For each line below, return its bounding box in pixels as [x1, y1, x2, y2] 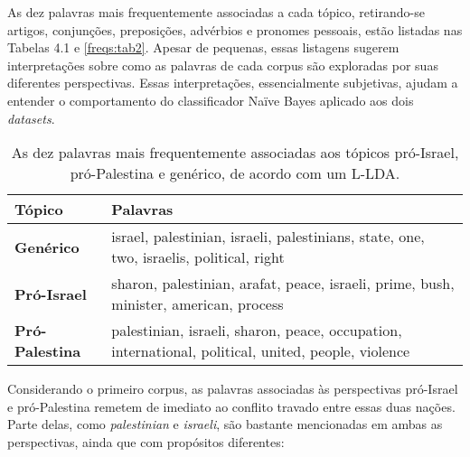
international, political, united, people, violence [111, 340, 410, 362]
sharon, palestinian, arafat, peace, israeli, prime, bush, [111, 273, 455, 294]
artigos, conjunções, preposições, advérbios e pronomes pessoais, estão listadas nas [7, 20, 463, 39]
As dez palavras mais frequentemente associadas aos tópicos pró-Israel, [11, 142, 459, 163]
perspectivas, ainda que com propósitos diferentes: [7, 432, 285, 451]
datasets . [7, 108, 55, 127]
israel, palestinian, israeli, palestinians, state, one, [111, 226, 425, 247]
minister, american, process [111, 294, 284, 315]
